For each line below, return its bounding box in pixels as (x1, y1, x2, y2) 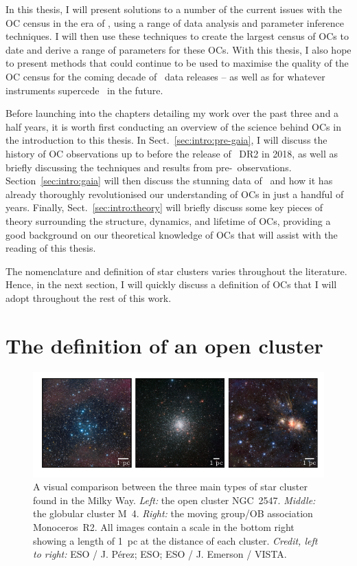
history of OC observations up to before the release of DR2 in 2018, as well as (5, 146, 338, 160)
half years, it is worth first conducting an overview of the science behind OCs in (5, 119, 341, 133)
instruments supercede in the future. (5, 83, 163, 97)
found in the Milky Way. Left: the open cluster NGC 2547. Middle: (33, 492, 316, 507)
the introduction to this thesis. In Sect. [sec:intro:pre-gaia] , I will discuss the (5, 133, 327, 147)
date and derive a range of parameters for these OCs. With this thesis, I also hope (5, 42, 352, 56)
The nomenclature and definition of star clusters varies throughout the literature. (5, 263, 347, 278)
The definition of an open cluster (5, 331, 323, 359)
